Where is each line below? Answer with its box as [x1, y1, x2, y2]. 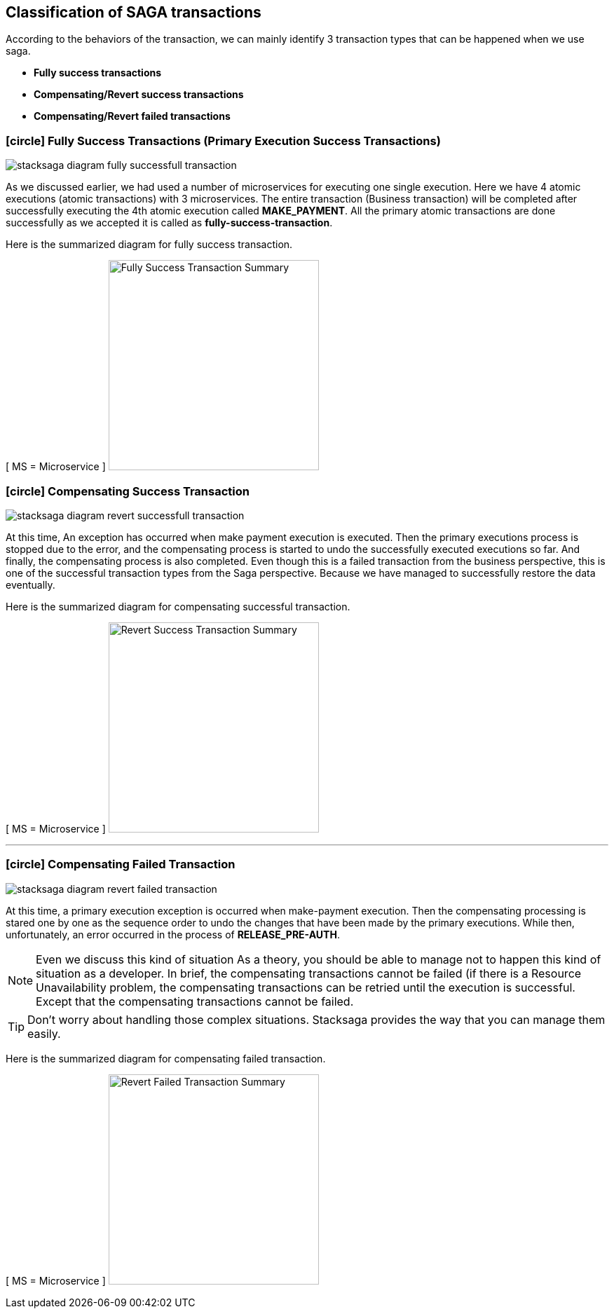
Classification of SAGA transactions [6, 4, 261, 21]
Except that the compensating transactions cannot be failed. [36, 994, 354, 1008]
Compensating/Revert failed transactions [34, 110, 231, 123]
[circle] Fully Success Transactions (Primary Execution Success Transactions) [6, 133, 441, 148]
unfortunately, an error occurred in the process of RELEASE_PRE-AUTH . [6, 928, 340, 940]
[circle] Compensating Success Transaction [6, 484, 250, 498]
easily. [27, 1026, 61, 1041]
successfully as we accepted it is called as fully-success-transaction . [6, 217, 333, 229]
